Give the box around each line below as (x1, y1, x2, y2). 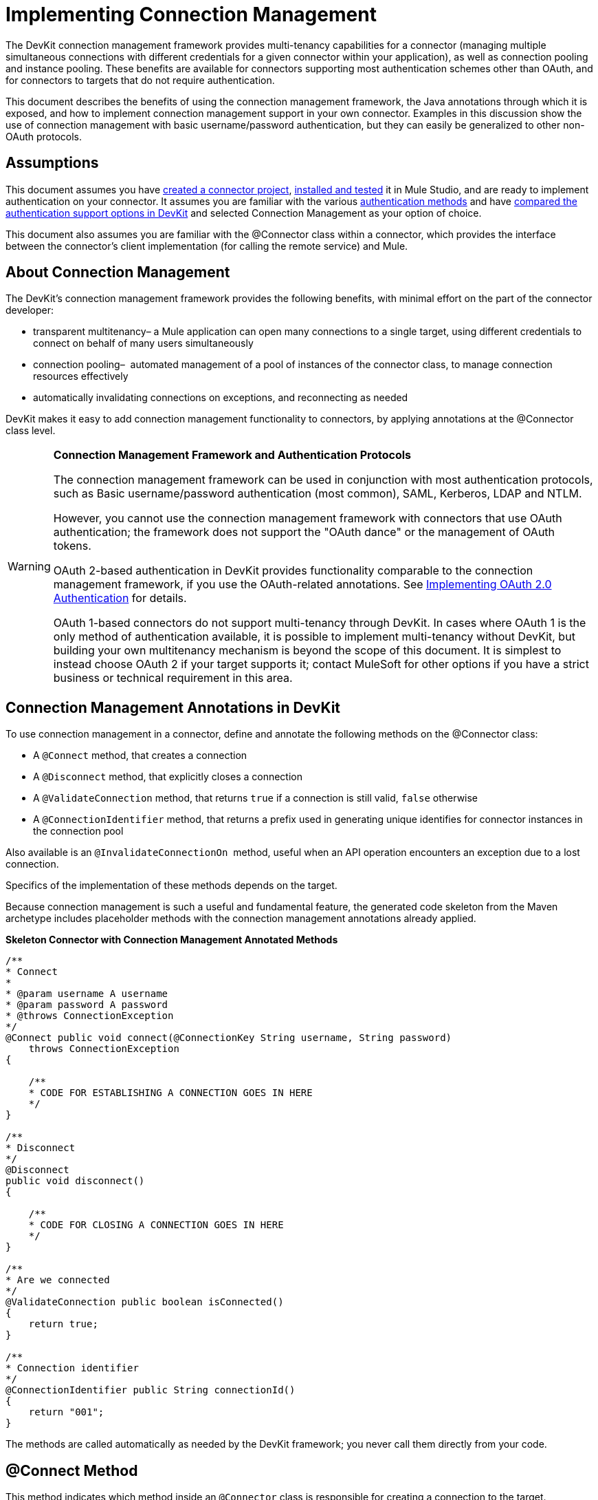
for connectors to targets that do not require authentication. (5, 74, 275, 86)
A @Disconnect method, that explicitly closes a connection (33, 771, 302, 783)
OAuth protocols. (5, 130, 82, 142)
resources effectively (33, 370, 129, 383)
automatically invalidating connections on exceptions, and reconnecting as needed (33, 392, 408, 404)
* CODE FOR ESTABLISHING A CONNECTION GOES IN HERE (28, 1087, 313, 1099)
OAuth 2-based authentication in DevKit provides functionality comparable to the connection (53, 564, 533, 578)
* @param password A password (5, 999, 168, 1011)
